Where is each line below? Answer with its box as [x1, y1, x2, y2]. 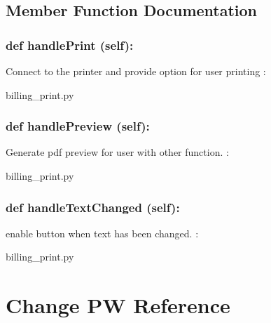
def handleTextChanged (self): [6, 198, 180, 216]
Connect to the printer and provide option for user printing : [6, 64, 266, 78]
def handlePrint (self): [6, 36, 134, 53]
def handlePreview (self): [6, 117, 150, 135]
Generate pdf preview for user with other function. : [6, 145, 229, 159]
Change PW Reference [6, 291, 230, 319]
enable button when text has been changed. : [6, 225, 199, 240]
